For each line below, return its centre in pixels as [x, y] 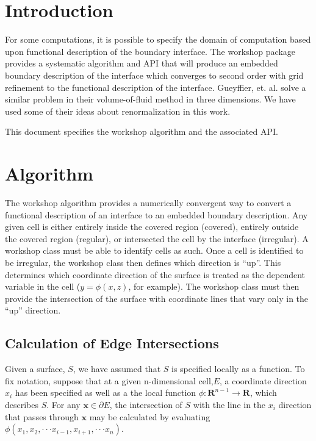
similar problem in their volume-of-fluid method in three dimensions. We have [150, 99]
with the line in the [229, 404]
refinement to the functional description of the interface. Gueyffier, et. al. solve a [156, 87]
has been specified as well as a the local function [106, 393]
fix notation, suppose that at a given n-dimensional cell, [109, 380]
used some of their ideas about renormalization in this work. [118, 111]
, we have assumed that [117, 369]
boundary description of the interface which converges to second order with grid [154, 75]
